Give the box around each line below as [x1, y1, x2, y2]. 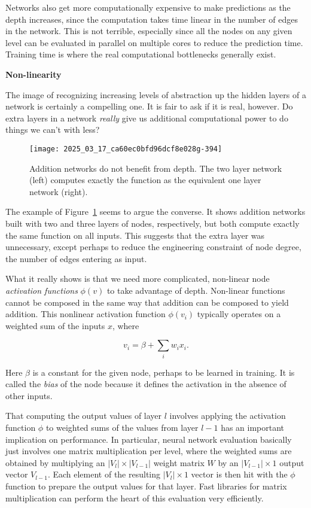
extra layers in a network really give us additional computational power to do [5, 111, 288, 124]
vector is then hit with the [191, 468, 288, 480]
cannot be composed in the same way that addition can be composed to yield [5, 296, 289, 308]
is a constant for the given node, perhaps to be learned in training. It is [32, 366, 295, 378]
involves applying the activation [169, 409, 286, 422]
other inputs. [5, 389, 53, 401]
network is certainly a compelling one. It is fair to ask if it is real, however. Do [5, 100, 293, 112]
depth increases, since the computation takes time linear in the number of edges [5, 13, 298, 25]
